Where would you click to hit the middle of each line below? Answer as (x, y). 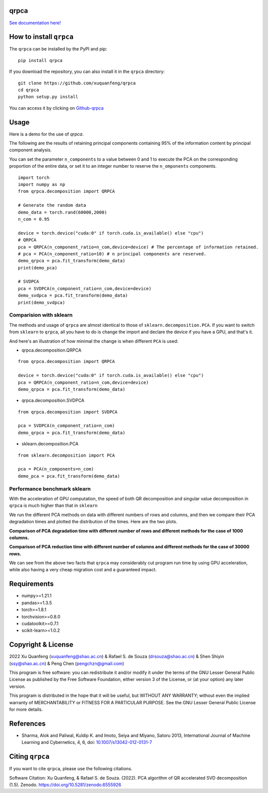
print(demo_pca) (38, 268)
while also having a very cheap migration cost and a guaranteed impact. (83, 570)
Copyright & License (41, 645)
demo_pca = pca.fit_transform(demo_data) (69, 476)
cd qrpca (29, 90)
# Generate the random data (52, 205)
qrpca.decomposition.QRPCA (52, 350)
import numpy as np (42, 184)
